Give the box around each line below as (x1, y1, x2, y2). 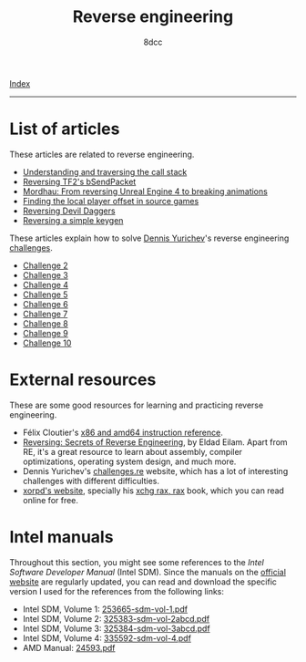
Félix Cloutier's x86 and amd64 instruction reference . (22, 427, 223, 438)
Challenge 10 (22, 337, 72, 348)
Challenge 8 (22, 317, 68, 329)
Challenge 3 (22, 269, 68, 280)
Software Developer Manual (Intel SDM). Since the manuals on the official (9, 566, 287, 577)
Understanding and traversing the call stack (22, 166, 188, 177)
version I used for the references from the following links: (9, 585, 225, 596)
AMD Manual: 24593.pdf (22, 642, 116, 653)
